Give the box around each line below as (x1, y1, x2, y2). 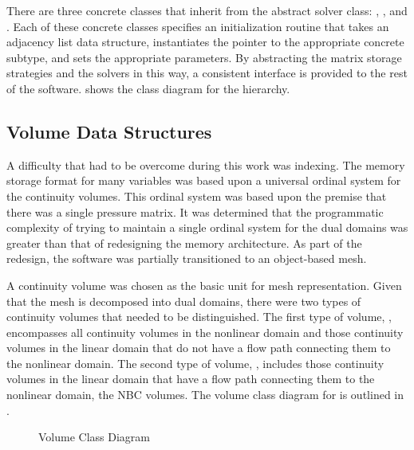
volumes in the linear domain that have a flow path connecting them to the (6, 370, 375, 387)
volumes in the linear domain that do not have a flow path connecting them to (6, 339, 391, 356)
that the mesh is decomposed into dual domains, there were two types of (6, 292, 361, 309)
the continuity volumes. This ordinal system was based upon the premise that (6, 187, 387, 204)
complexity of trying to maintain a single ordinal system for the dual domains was (6, 219, 408, 236)
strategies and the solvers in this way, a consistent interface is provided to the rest (6, 65, 408, 81)
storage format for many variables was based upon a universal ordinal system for (6, 172, 401, 189)
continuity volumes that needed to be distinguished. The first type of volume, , (6, 308, 392, 325)
